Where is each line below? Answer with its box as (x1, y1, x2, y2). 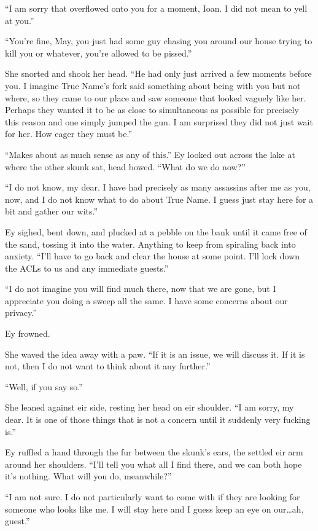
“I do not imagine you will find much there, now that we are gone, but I (5, 282, 276, 295)
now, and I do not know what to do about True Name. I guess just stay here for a (5, 192, 314, 205)
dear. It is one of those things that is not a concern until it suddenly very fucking (5, 413, 311, 426)
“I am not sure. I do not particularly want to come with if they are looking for (5, 490, 300, 503)
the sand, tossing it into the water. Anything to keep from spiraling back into (5, 237, 296, 250)
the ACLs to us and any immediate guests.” (5, 261, 169, 274)
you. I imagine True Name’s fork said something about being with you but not (5, 79, 301, 92)
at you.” (5, 14, 34, 26)
